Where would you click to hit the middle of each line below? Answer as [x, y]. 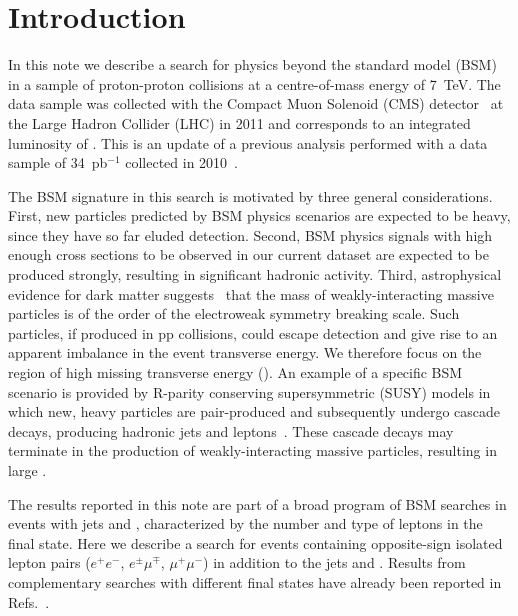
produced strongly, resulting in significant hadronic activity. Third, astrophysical [255, 274]
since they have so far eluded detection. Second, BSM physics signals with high [250, 234]
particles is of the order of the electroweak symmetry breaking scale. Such [234, 313]
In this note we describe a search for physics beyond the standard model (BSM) [252, 64]
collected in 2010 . [182, 162]
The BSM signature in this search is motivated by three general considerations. [250, 195]
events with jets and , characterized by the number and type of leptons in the [245, 523]
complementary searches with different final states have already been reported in [255, 581]
